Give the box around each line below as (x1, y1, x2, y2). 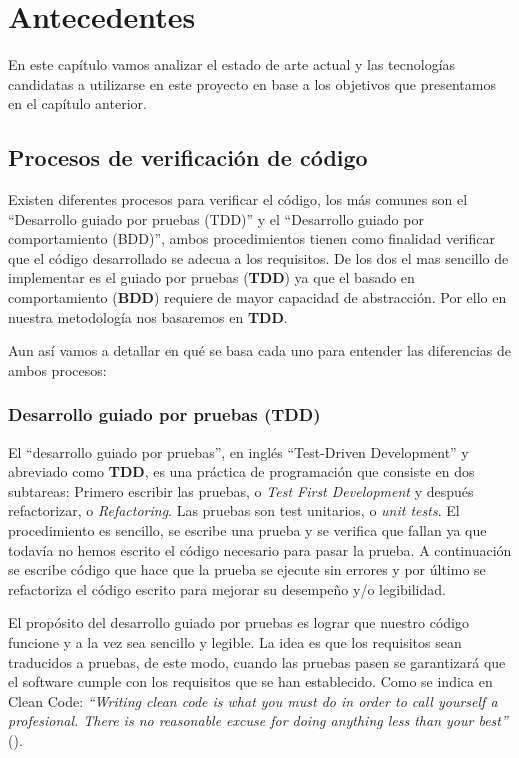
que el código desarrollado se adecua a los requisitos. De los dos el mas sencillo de (8, 247, 509, 268)
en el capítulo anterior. (8, 93, 147, 114)
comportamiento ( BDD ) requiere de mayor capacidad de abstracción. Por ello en (8, 287, 507, 308)
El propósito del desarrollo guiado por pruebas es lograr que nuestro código (8, 612, 469, 633)
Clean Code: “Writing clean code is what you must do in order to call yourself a (8, 690, 498, 711)
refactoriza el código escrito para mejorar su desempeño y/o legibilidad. (8, 578, 446, 599)
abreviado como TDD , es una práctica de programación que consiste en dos (8, 461, 475, 482)
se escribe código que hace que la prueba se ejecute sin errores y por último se (8, 559, 486, 580)
